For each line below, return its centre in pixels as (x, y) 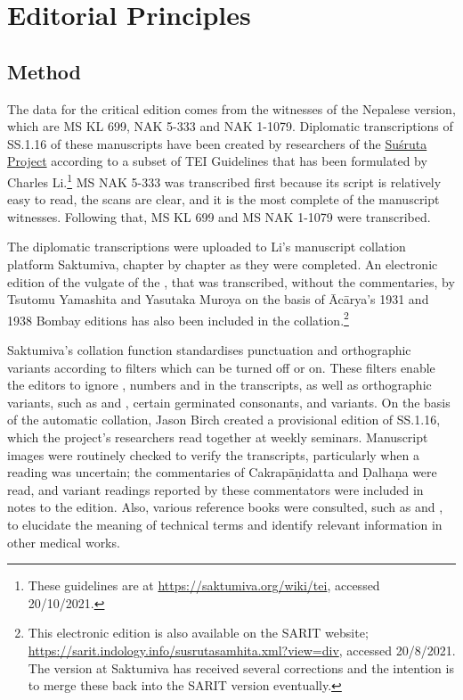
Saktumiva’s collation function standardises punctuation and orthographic (209, 350)
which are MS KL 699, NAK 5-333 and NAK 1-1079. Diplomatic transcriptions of (230, 126)
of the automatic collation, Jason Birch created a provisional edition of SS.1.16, (224, 420)
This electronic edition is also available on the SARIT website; (198, 633)
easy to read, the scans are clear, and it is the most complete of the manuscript (223, 199)
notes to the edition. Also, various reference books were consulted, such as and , (225, 507)
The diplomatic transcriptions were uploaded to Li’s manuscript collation (207, 247)
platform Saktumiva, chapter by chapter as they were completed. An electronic (223, 264)
